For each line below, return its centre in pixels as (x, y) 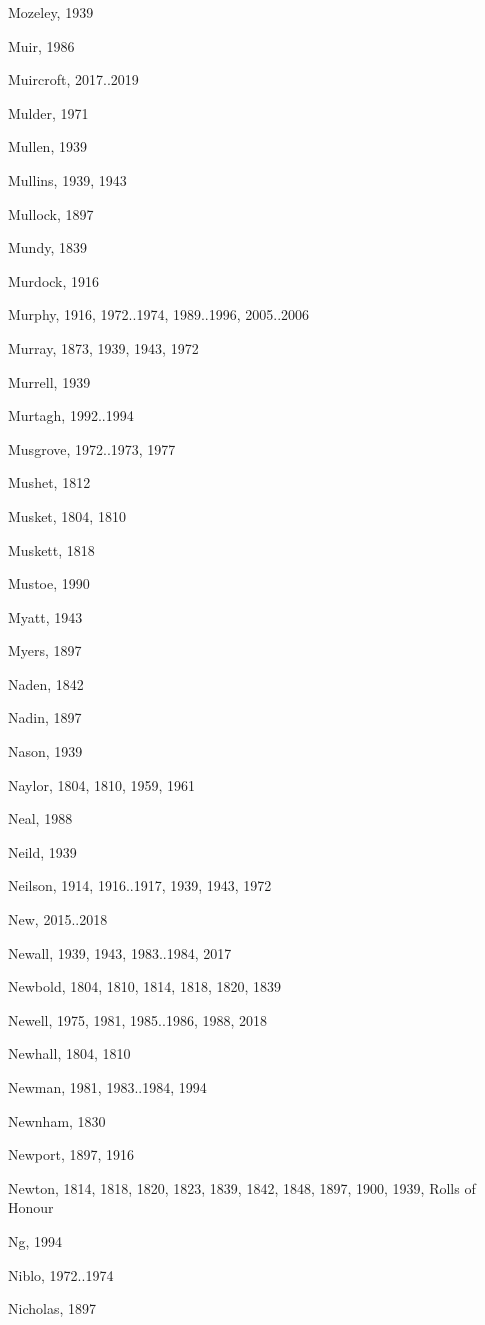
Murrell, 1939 (49, 381)
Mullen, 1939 (47, 146)
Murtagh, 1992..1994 (71, 415)
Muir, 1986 (41, 45)
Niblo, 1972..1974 (61, 1274)
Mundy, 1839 (47, 247)
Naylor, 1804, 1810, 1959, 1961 (102, 784)
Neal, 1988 (40, 818)
